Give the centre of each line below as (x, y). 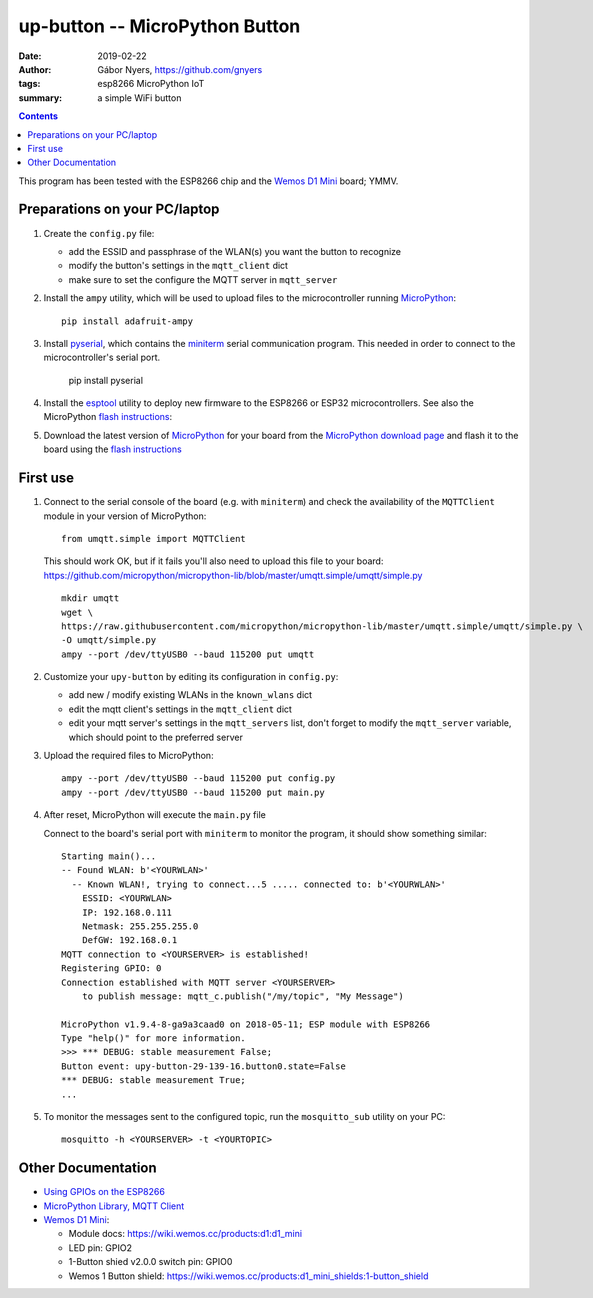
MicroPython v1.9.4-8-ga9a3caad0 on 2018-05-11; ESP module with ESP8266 (246, 1024)
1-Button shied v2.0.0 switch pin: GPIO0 (150, 1262)
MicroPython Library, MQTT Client (114, 1206)
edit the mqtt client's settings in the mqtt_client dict (180, 709)
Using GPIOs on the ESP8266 (104, 1192)
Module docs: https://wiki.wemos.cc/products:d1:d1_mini (185, 1234)
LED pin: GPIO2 (100, 1247)
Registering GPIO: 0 (111, 968)
